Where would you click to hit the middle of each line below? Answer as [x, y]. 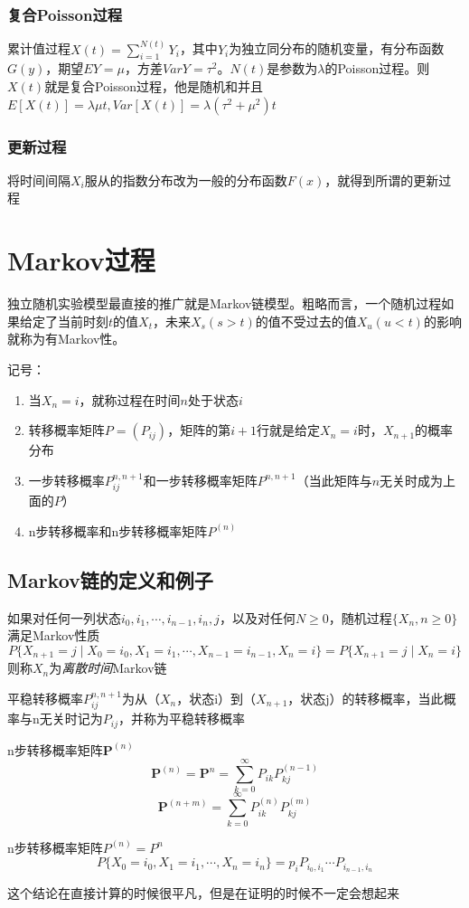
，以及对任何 [257, 617]
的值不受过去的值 [306, 321]
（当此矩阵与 [334, 480]
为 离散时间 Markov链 [108, 668]
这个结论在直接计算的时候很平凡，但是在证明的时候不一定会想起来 [203, 892]
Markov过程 [81, 260]
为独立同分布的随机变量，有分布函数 [337, 48]
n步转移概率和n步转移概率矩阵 [118, 530]
